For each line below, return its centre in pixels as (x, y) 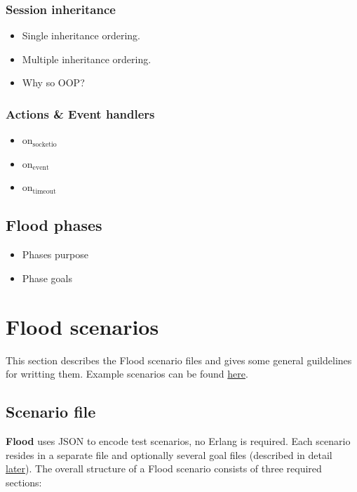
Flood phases (54, 225)
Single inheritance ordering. (81, 35)
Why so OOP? (53, 82)
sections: (24, 482)
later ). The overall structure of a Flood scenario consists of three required (164, 468)
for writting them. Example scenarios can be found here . (127, 374)
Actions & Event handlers (80, 113)
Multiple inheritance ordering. (87, 59)
